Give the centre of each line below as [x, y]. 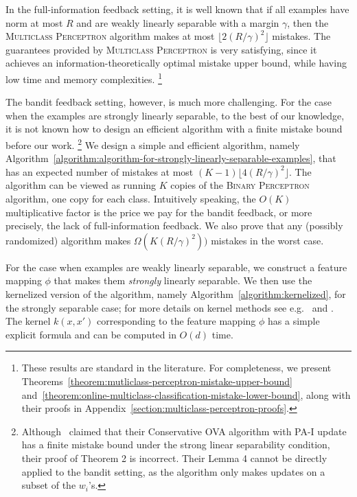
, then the [308, 22]
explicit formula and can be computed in [91, 334]
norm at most [34, 22]
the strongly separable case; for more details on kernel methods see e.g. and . [170, 307]
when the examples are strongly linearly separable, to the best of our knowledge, [175, 115]
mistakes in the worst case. [267, 240]
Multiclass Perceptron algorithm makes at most [110, 36]
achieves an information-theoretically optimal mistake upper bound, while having [176, 63]
